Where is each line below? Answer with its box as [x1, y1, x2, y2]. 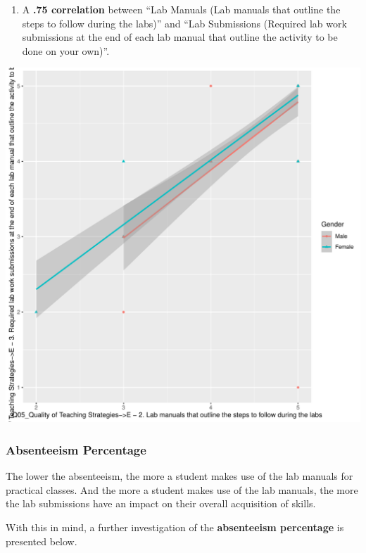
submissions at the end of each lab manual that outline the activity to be [22, 30, 338, 44]
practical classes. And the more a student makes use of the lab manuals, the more [6, 482, 358, 497]
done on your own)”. [22, 43, 110, 58]
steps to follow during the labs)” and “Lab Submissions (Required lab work [22, 15, 347, 30]
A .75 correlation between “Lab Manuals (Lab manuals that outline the [22, 2, 341, 16]
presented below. [6, 533, 77, 548]
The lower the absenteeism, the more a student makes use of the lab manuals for [6, 469, 353, 483]
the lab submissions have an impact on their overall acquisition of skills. [6, 496, 316, 511]
